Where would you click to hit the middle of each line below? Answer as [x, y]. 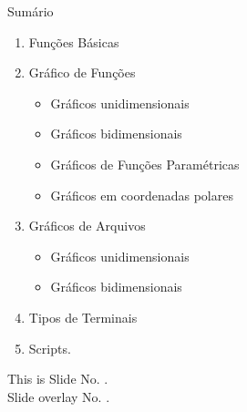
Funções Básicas [74, 41]
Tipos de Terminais [83, 317]
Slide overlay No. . [59, 396]
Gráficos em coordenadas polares [142, 195]
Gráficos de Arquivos [87, 226]
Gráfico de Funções [82, 72]
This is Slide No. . [58, 379]
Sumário [31, 11]
